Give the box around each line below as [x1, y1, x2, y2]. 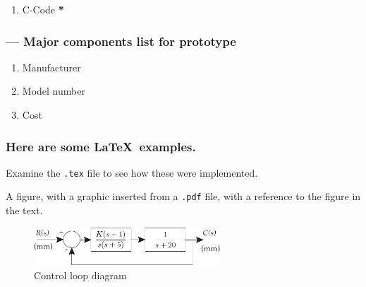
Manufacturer [22, 59, 81, 74]
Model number [22, 83, 85, 98]
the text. [6, 203, 43, 218]
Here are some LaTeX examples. [6, 137, 196, 155]
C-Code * [22, 2, 64, 16]
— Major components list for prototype [6, 32, 236, 49]
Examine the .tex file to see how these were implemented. [6, 165, 258, 180]
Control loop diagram [34, 267, 127, 282]
